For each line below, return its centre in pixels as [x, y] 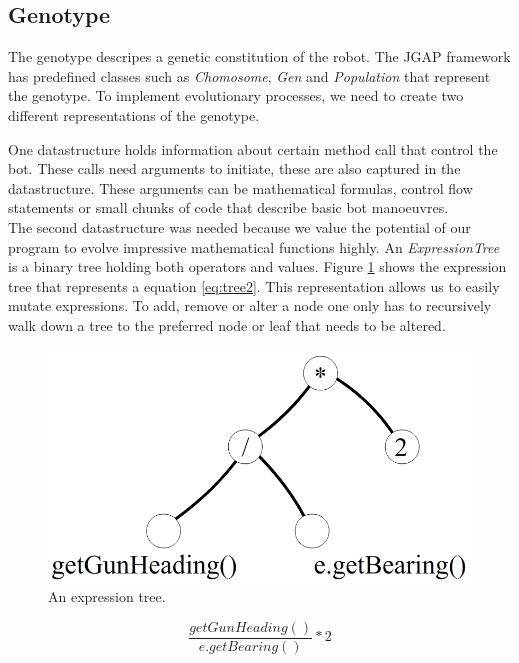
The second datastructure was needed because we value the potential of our [239, 226]
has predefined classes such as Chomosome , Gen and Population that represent [249, 75]
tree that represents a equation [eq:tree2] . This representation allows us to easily [254, 285]
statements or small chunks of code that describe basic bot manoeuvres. [228, 207]
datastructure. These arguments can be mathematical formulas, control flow [240, 187]
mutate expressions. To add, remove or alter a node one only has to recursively [250, 305]
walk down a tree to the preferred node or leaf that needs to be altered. [227, 324]
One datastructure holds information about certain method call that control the [253, 148]
